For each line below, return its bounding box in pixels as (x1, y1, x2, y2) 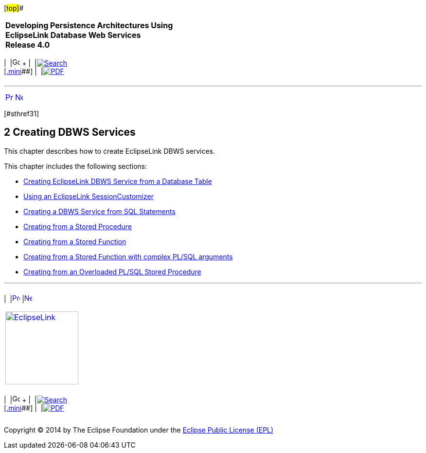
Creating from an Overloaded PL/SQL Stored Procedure (23, 267, 201, 276)
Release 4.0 (5, 40, 50, 50)
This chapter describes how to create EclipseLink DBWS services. (4, 146, 215, 155)
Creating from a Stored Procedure (23, 222, 132, 231)
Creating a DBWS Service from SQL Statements (23, 207, 176, 216)
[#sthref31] (4, 109, 39, 118)
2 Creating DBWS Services (4, 126, 136, 139)
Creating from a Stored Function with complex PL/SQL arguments (23, 252, 233, 261)
